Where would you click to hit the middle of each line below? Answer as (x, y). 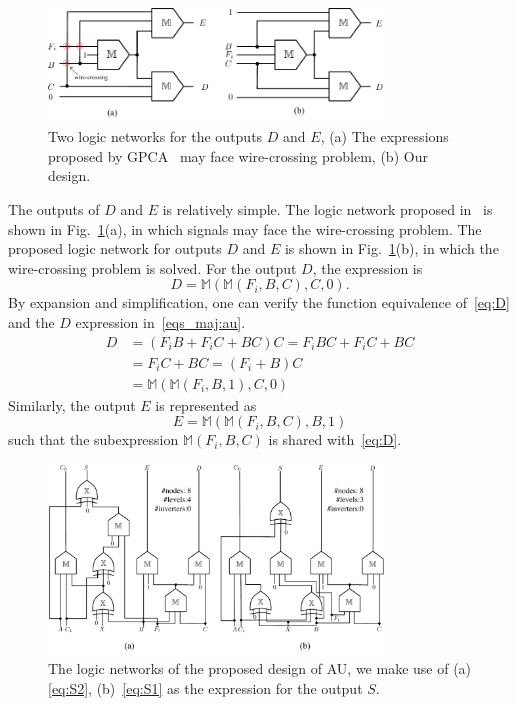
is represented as (206, 404)
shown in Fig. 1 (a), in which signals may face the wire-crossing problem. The (245, 228)
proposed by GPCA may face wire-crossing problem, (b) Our (238, 155)
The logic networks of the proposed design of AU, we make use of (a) (260, 668)
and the (31, 322)
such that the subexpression (93, 439)
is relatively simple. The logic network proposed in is (327, 209)
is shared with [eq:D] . (335, 439)
